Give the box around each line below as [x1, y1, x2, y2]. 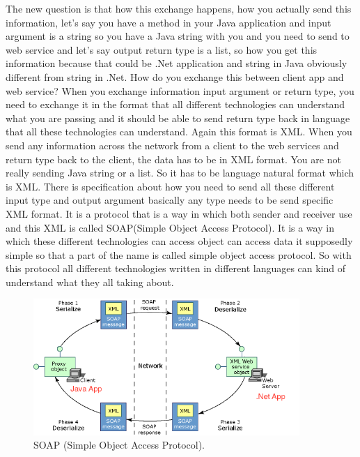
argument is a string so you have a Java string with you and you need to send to [6, 29, 350, 43]
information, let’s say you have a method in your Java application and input [6, 15, 331, 29]
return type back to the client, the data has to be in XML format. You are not [6, 151, 341, 166]
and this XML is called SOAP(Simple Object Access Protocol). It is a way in [6, 220, 334, 234]
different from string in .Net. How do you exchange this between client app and [6, 69, 344, 84]
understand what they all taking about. [6, 274, 174, 289]
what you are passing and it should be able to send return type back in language [6, 110, 350, 125]
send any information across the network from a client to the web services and [6, 137, 339, 152]
